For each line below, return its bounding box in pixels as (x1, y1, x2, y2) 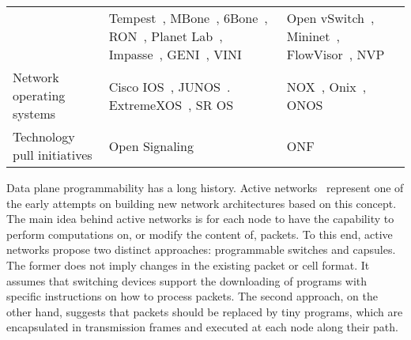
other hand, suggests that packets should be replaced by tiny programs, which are (6, 303, 403, 319)
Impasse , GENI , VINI (108, 45, 242, 63)
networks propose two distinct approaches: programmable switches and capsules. (6, 241, 396, 258)
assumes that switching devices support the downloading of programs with (6, 272, 368, 289)
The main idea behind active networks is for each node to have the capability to (6, 210, 394, 227)
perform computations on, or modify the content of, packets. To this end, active (6, 225, 393, 242)
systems (13, 104, 56, 123)
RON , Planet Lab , (108, 27, 223, 45)
